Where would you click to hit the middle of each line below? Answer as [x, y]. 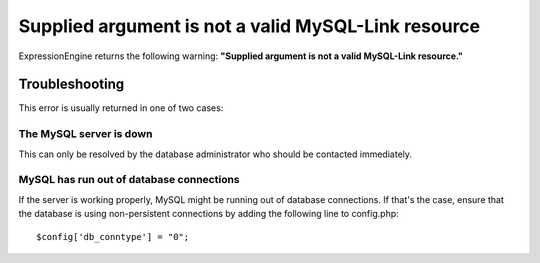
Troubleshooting [71, 84]
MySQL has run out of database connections [129, 180]
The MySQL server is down [85, 134]
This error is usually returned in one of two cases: [121, 108]
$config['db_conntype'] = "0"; [113, 236]
